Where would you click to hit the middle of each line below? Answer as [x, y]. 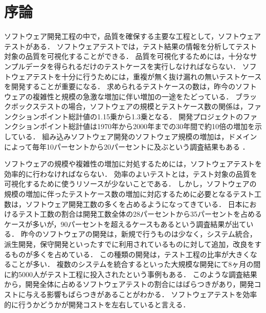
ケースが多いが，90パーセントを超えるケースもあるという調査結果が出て [125, 224]
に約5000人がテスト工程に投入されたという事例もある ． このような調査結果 [131, 274]
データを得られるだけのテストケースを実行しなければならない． [132, 66]
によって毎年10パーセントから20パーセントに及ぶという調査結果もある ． [127, 146]
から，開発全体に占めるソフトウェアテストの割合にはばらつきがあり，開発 [129, 284]
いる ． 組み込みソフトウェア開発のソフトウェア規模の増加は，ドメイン [138, 137]
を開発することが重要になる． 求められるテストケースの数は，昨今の [120, 86]
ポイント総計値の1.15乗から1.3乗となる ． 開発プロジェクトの [141, 116]
